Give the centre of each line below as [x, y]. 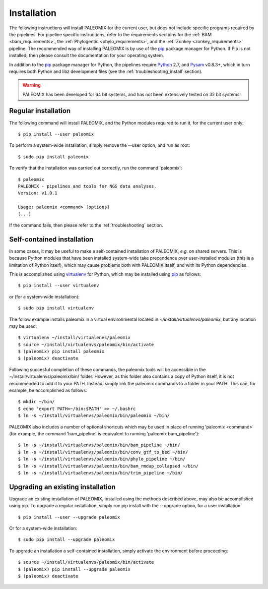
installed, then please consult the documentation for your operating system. [87, 56]
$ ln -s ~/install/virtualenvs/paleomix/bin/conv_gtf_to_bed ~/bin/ [103, 452]
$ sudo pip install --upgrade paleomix [67, 540]
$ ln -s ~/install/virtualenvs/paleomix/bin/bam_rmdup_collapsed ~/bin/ [108, 466]
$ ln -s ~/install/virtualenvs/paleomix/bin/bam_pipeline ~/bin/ [99, 445]
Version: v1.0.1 [38, 193]
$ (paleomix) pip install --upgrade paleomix [74, 569]
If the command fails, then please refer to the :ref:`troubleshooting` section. [86, 225]
